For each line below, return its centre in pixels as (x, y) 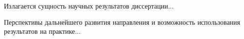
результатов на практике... (42, 31)
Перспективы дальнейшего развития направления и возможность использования (122, 22)
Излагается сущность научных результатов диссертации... (89, 6)
